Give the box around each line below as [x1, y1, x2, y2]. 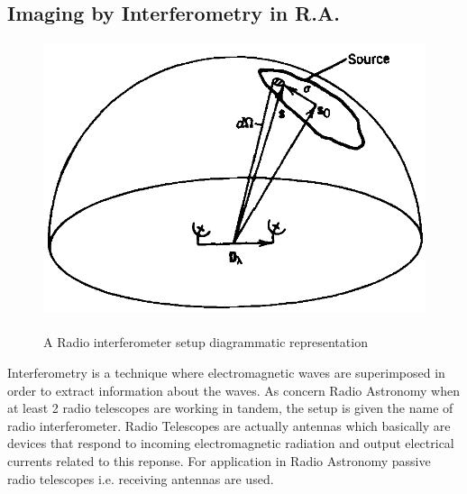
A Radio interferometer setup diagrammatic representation [43, 333, 368, 352]
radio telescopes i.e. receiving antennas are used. [7, 469, 274, 488]
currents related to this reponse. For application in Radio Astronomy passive [7, 452, 431, 471]
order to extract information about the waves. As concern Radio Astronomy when [7, 380, 460, 399]
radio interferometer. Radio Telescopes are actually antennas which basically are [7, 416, 451, 435]
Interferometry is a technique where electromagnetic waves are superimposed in [7, 363, 445, 382]
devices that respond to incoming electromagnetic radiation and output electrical [7, 434, 454, 453]
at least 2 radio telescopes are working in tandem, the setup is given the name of [7, 398, 453, 417]
